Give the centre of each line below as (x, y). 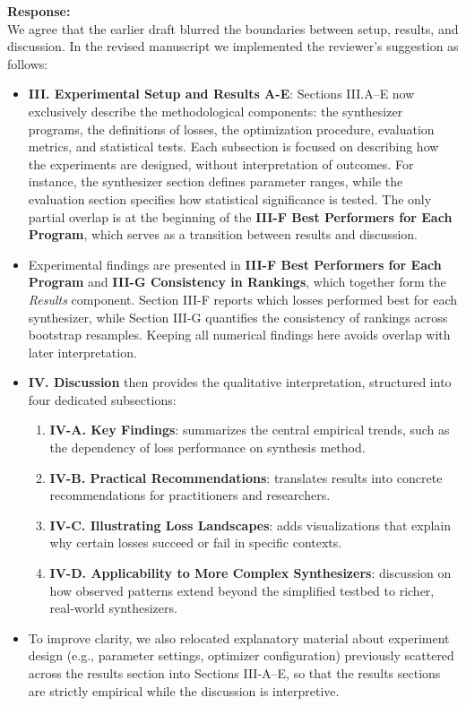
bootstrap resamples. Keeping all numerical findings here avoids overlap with (239, 335)
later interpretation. (82, 352)
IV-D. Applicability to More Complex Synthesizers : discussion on (250, 573)
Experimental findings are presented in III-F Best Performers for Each (235, 264)
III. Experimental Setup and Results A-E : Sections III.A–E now (221, 94)
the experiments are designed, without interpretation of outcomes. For (221, 164)
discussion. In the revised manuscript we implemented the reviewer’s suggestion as (233, 46)
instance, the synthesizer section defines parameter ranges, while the (216, 181)
